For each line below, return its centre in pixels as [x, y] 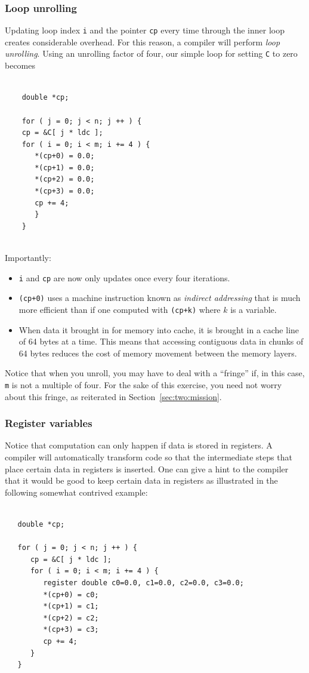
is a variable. [254, 309]
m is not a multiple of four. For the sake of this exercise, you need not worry [143, 384]
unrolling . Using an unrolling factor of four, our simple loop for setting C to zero [151, 53]
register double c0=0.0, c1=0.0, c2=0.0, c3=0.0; [143, 583]
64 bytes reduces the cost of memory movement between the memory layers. [158, 353]
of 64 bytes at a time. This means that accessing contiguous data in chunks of [161, 341]
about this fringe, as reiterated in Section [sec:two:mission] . [113, 396]
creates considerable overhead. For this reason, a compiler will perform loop [143, 42]
